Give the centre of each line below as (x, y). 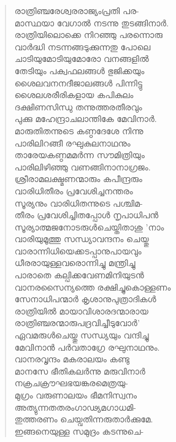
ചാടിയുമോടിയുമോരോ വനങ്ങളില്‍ (82, 59)
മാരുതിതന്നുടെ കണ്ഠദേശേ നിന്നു (79, 130)
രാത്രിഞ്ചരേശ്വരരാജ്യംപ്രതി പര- (77, 10)
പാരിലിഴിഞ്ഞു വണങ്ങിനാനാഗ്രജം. (82, 166)
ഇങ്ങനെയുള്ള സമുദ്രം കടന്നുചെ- (79, 431)
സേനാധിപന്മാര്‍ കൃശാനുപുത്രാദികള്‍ (85, 299)
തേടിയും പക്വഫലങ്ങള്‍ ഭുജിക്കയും (79, 70)
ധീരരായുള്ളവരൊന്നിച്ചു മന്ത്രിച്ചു (75, 263)
